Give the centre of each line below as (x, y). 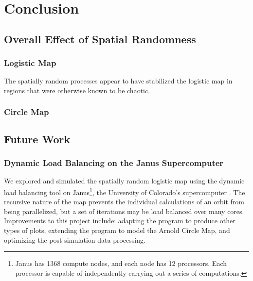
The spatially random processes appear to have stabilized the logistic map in (118, 81)
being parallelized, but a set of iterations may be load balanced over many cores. (124, 211)
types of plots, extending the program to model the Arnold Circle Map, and (117, 230)
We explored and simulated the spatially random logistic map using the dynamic (124, 181)
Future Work (37, 139)
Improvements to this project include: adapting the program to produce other (120, 221)
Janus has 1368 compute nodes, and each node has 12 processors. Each (121, 263)
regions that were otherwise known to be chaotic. (77, 90)
